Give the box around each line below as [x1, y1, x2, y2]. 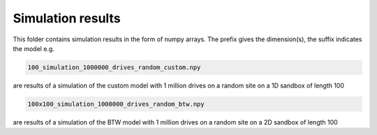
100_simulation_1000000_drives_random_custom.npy [27, 63, 201, 71]
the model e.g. [13, 44, 55, 52]
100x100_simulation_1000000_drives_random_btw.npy [27, 100, 205, 108]
